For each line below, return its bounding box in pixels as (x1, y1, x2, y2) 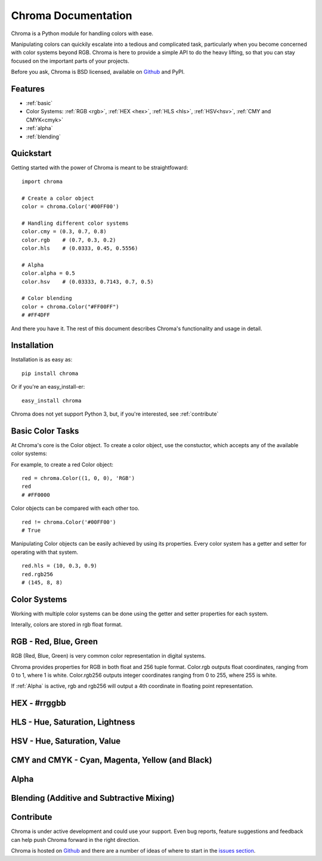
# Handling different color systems (21, 219, 129, 227)
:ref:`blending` (26, 133, 61, 140)
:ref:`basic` (26, 100, 53, 107)
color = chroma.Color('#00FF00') (21, 203, 119, 210)
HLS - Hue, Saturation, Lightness (11, 717, 135, 727)
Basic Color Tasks (11, 426, 79, 436)
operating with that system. (11, 549, 79, 556)
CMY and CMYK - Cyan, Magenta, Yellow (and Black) (11, 755, 212, 766)
